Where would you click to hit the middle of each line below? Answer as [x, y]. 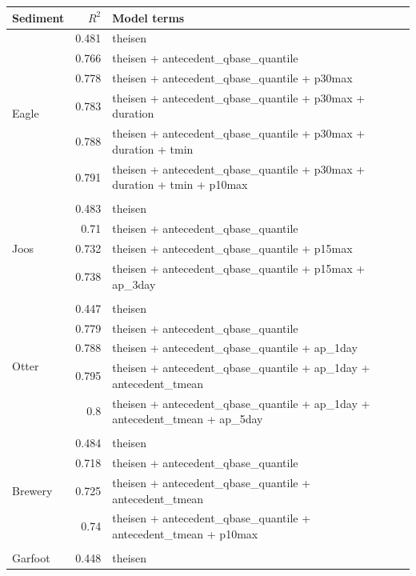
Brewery [32, 490]
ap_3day [134, 284]
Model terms [148, 17]
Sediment [38, 17]
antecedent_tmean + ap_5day [188, 419]
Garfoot [31, 558]
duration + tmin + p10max [180, 184]
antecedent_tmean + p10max [185, 534]
